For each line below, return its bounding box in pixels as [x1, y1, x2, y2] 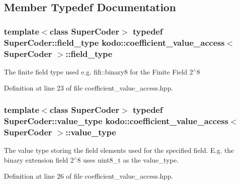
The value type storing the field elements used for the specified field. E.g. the [4, 145, 234, 155]
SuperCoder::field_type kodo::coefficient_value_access [4, 36, 225, 48]
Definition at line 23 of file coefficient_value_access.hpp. [4, 83, 173, 93]
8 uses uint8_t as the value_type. [77, 154, 179, 165]
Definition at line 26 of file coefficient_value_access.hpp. [4, 171, 173, 181]
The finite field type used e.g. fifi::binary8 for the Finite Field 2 [4, 66, 193, 76]
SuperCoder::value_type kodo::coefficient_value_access [4, 114, 228, 127]
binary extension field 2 [4, 154, 74, 165]
